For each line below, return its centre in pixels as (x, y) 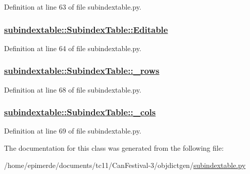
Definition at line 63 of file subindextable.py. (73, 7)
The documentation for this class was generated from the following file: (114, 148)
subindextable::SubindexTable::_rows (82, 71)
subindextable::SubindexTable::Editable (86, 29)
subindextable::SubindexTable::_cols (80, 112)
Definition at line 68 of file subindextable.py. (73, 89)
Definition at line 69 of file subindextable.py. (73, 131)
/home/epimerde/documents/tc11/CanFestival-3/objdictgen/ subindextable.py (125, 165)
